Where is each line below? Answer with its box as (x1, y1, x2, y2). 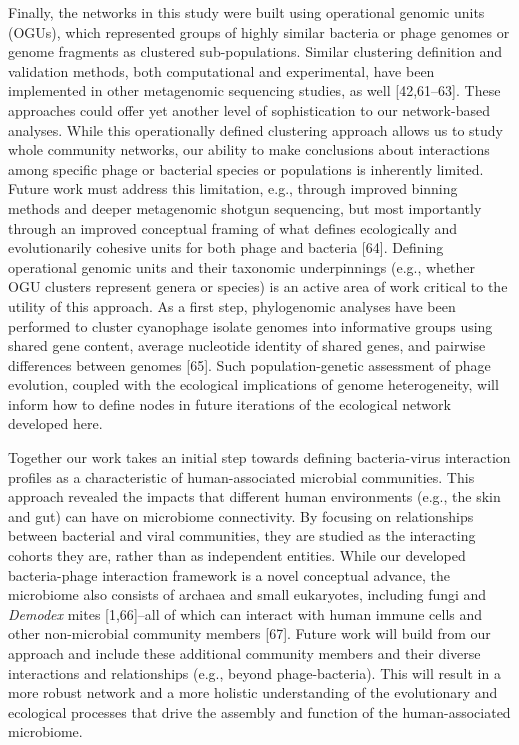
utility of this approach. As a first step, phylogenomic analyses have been (8, 295, 456, 316)
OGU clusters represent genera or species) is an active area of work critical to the (8, 276, 508, 297)
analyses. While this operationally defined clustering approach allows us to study (8, 119, 503, 140)
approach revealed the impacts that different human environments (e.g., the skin (8, 486, 501, 507)
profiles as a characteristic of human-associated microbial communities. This (8, 466, 475, 487)
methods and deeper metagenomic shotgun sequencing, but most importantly (8, 197, 482, 218)
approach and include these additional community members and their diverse (8, 643, 481, 663)
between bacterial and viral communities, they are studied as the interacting (8, 525, 476, 546)
